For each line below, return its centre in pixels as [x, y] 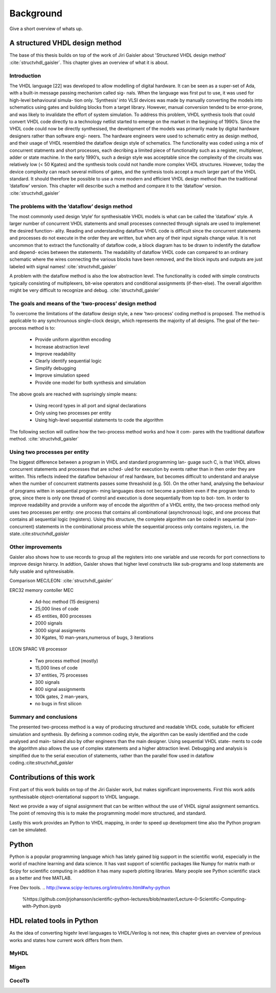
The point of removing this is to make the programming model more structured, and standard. [108, 813]
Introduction [25, 76]
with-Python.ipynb [42, 906]
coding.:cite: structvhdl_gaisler [41, 763]
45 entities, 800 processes [63, 616]
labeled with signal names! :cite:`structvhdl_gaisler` [63, 266]
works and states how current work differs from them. [66, 940]
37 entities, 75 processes [61, 675]
